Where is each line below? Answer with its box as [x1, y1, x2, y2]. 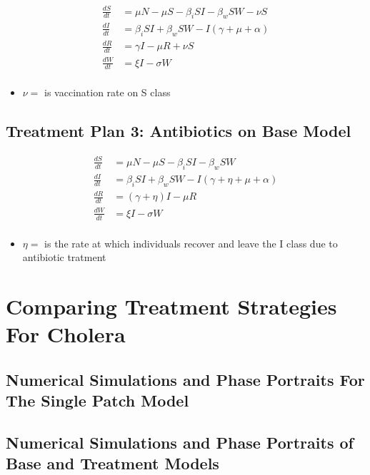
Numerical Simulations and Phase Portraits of [6, 431, 354, 454]
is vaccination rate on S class [44, 85, 171, 100]
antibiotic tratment [22, 250, 106, 265]
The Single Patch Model [6, 389, 189, 412]
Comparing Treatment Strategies [6, 292, 337, 321]
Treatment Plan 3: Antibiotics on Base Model [6, 120, 351, 142]
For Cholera [6, 320, 126, 349]
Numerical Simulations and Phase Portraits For [6, 368, 365, 390]
